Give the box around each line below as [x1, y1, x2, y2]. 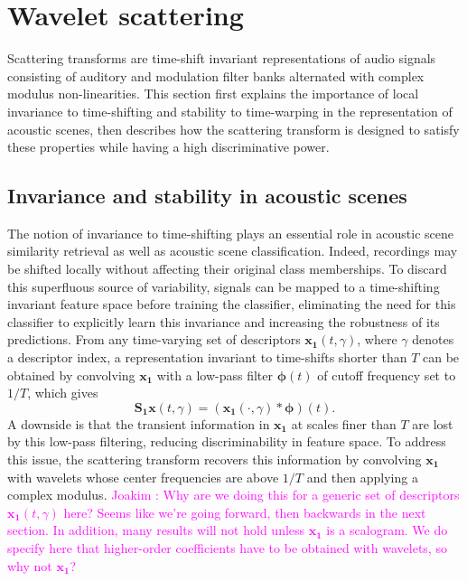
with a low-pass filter [156, 365, 273, 384]
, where [357, 330, 397, 349]
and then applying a [306, 467, 418, 486]
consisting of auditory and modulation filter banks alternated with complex [7, 66, 425, 85]
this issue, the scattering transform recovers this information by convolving [7, 450, 422, 469]
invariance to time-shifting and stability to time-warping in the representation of [7, 101, 453, 120]
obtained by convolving [7, 365, 135, 384]
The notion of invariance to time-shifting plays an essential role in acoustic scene [7, 223, 454, 242]
